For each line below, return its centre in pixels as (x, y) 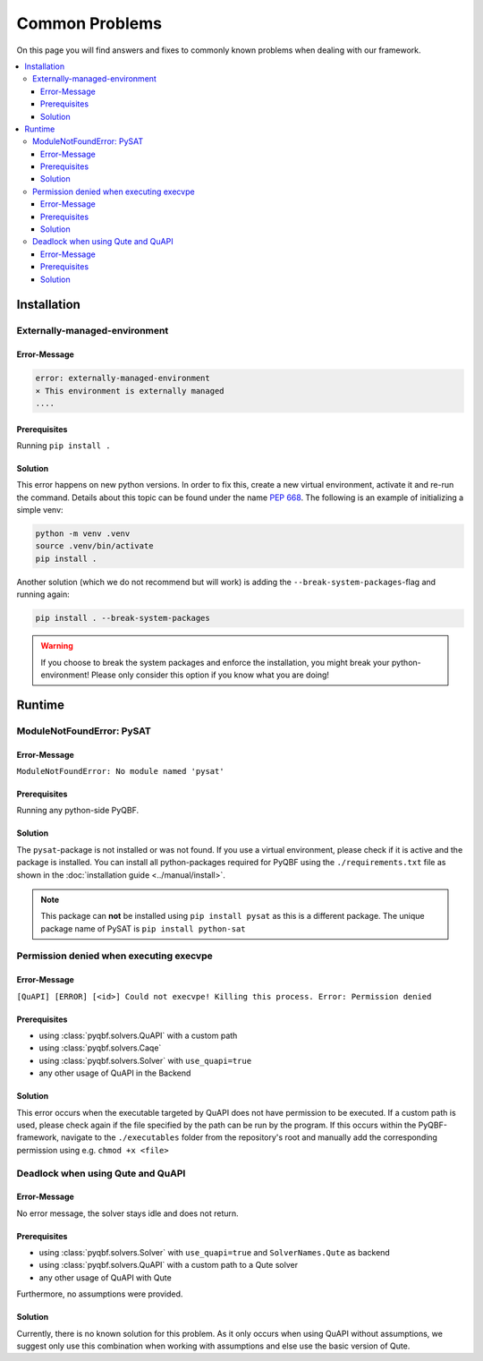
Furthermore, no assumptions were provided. (100, 1294)
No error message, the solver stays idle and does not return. (127, 1213)
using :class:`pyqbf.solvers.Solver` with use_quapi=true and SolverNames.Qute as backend (215, 1253)
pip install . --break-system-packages (123, 618)
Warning (57, 646)
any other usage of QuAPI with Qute (105, 1277)
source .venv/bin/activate (94, 546)
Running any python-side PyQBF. (78, 811)
